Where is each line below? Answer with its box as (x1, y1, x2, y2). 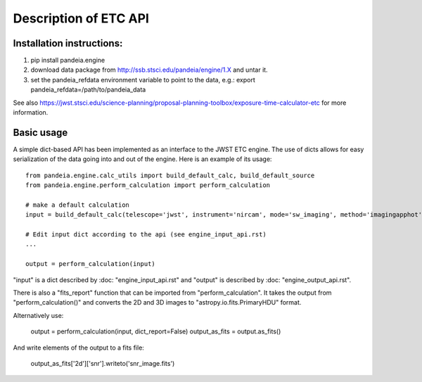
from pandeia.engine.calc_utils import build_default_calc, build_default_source (25, 171, 315, 179)
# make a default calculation (25, 200, 130, 209)
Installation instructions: (13, 37, 123, 49)
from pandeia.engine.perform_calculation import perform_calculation (25, 182, 271, 189)
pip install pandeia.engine (30, 56, 105, 65)
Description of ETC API (13, 11, 149, 26)
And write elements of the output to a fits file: (13, 343, 144, 352)
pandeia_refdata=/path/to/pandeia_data (30, 85, 146, 94)
